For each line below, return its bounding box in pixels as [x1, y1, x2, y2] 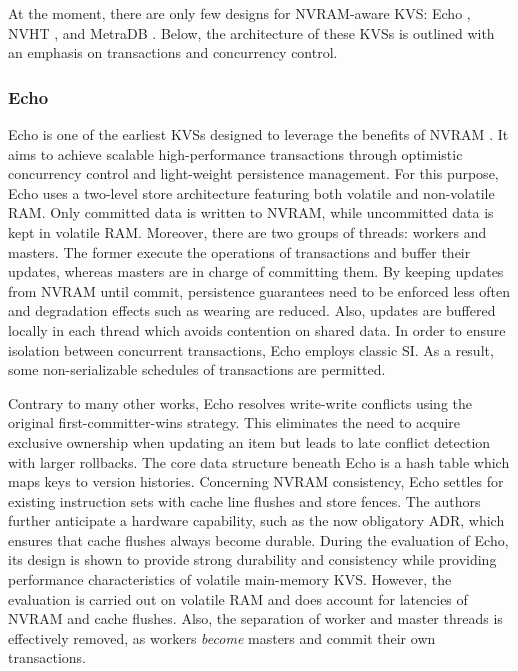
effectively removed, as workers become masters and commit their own [8, 627, 436, 648]
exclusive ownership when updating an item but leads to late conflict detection [8, 431, 491, 452]
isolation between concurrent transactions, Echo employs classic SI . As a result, [8, 339, 494, 360]
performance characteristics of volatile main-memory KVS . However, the [8, 569, 452, 590]
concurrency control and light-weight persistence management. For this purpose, [8, 163, 499, 184]
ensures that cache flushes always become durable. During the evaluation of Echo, [8, 529, 509, 550]
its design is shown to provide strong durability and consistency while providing [8, 549, 497, 570]
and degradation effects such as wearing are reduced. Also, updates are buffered [8, 300, 496, 321]
